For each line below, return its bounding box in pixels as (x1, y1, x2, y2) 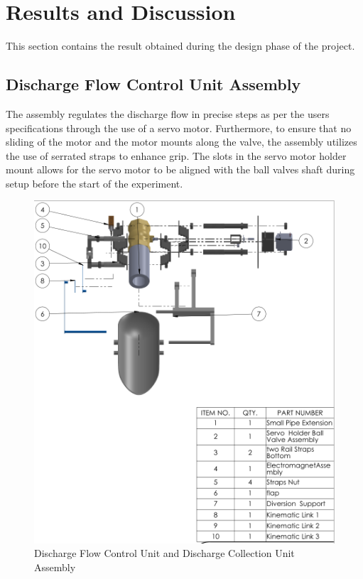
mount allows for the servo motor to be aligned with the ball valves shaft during (6, 162, 355, 177)
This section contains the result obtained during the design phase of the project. (6, 38, 355, 53)
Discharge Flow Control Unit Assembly (6, 73, 301, 95)
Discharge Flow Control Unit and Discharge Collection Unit (34, 546, 295, 561)
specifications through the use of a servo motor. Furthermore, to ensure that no (6, 120, 352, 135)
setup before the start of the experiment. (6, 175, 183, 190)
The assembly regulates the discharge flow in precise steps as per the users (6, 106, 330, 121)
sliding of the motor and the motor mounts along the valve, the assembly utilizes (6, 134, 357, 149)
